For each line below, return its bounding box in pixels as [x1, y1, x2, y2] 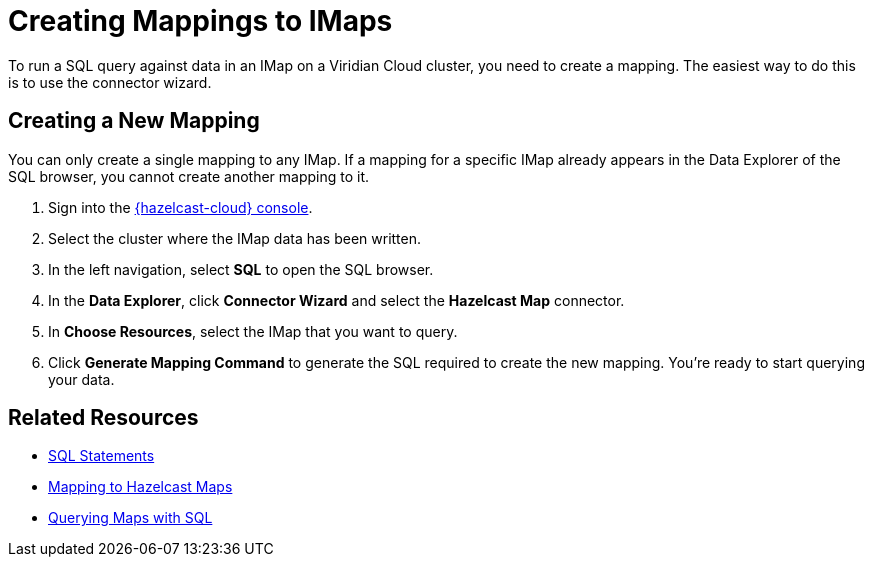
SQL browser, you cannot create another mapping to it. [8, 167, 370, 185]
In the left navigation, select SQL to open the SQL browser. [48, 260, 434, 278]
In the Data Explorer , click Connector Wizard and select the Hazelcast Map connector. [48, 291, 625, 309]
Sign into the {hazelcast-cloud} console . [48, 198, 313, 216]
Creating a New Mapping [8, 108, 260, 134]
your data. [48, 370, 115, 388]
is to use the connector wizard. [8, 73, 212, 91]
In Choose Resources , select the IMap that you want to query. [48, 322, 458, 340]
